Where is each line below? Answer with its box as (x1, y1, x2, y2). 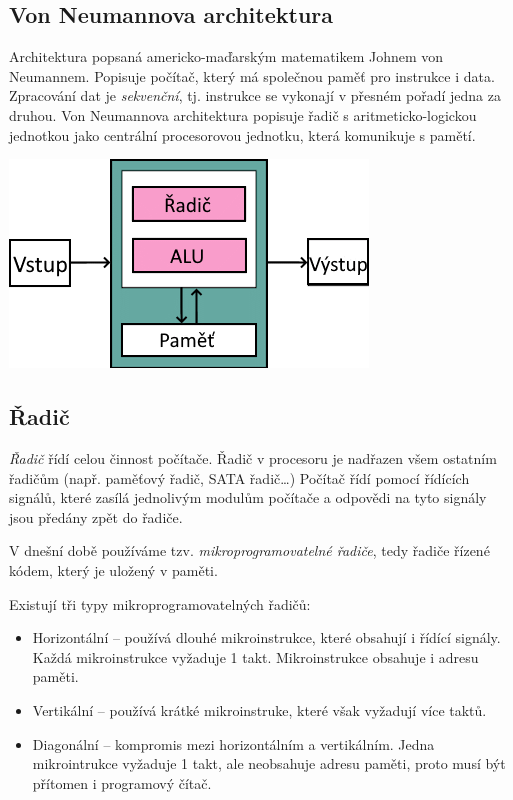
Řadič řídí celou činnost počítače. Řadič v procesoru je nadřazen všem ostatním (9, 447, 497, 468)
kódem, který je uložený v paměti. (9, 559, 218, 580)
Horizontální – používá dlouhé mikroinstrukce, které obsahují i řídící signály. (32, 627, 501, 648)
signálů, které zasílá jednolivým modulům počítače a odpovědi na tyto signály (9, 487, 487, 508)
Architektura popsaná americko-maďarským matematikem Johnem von (9, 46, 444, 67)
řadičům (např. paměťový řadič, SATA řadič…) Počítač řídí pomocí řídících (9, 467, 470, 488)
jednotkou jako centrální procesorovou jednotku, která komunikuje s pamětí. (9, 124, 476, 145)
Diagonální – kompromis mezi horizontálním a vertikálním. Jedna (32, 733, 435, 754)
